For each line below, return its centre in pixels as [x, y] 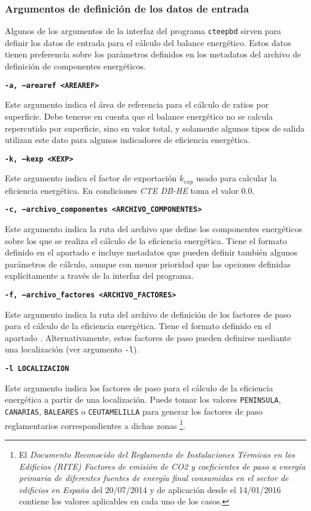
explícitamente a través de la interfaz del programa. [99, 276]
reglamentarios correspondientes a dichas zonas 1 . [95, 424]
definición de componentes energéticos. [75, 66]
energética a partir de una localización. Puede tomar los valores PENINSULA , [143, 399]
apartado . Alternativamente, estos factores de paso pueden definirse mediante [148, 337]
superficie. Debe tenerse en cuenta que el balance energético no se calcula [139, 116]
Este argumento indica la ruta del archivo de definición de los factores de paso [148, 314]
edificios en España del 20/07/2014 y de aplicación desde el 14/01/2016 [150, 489]
